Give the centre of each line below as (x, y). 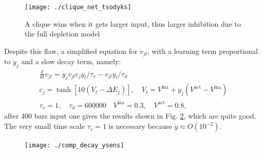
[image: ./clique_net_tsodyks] (78, 7)
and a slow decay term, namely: (71, 61)
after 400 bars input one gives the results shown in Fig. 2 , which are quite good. (130, 116)
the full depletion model (62, 34)
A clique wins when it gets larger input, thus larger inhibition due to (133, 23)
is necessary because (140, 126)
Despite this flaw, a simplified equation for (71, 51)
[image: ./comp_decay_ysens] (74, 146)
